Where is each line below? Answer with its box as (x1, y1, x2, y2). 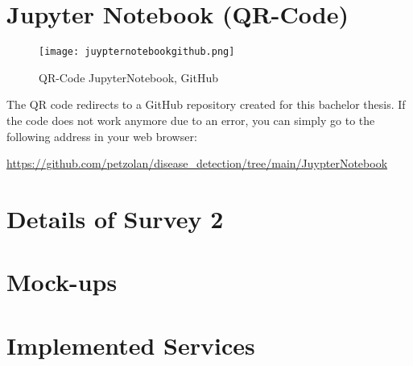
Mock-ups (6, 265, 118, 298)
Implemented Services (6, 328, 255, 361)
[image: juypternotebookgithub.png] (39, 46, 235, 58)
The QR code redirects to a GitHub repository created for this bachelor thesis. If (6, 96, 406, 113)
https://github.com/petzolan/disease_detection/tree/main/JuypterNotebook (6, 155, 388, 172)
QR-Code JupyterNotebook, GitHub (39, 69, 219, 85)
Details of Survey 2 (6, 202, 224, 235)
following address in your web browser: (6, 127, 197, 144)
